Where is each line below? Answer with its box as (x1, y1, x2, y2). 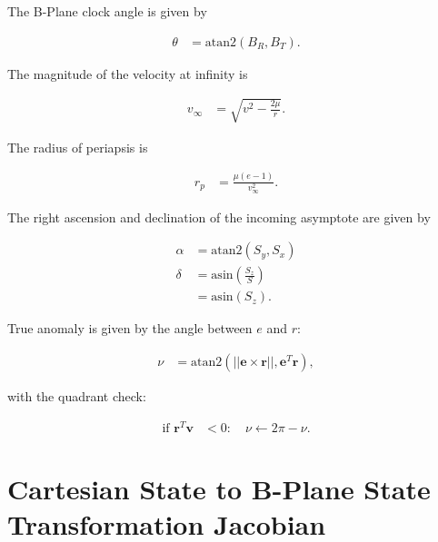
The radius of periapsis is (7, 137, 148, 156)
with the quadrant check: (7, 386, 146, 405)
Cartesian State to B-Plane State (7, 469, 431, 507)
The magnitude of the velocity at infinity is (7, 64, 248, 83)
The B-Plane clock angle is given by (7, 2, 207, 20)
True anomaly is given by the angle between (7, 319, 253, 338)
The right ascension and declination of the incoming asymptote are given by (7, 207, 431, 226)
